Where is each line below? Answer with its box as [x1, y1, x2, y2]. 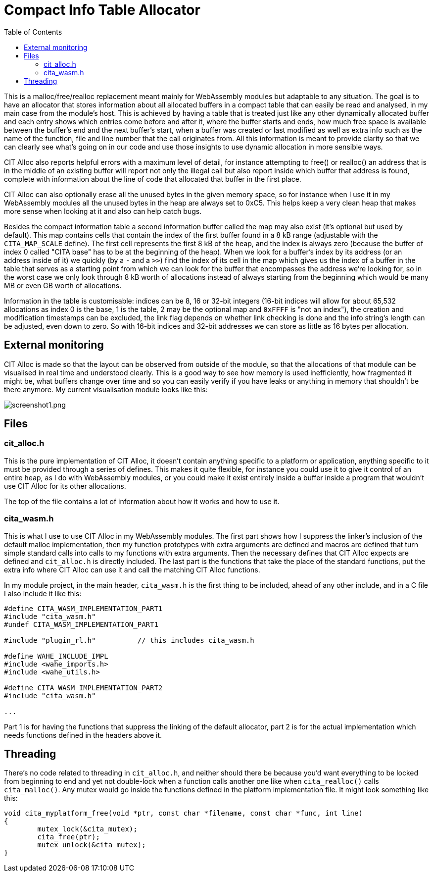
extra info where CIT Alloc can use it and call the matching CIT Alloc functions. [4, 565, 260, 574]
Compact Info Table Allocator [4, 1, 200, 18]
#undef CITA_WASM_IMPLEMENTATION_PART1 [4, 620, 158, 628]
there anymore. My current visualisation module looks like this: [4, 385, 208, 394]
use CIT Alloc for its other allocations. [4, 481, 126, 490]
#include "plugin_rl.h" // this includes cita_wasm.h [4, 636, 254, 644]
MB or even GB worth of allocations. [4, 281, 122, 290]
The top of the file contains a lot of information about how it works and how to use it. [4, 497, 280, 506]
